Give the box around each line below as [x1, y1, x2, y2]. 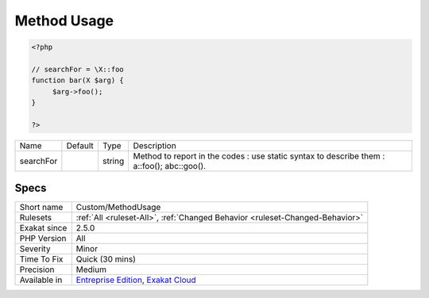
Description [133, 139, 176, 151]
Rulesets [19, 212, 52, 223]
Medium [75, 264, 107, 275]
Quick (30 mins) [75, 254, 137, 265]
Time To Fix [19, 254, 64, 265]
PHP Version [19, 233, 67, 244]
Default [66, 139, 95, 151]
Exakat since [19, 223, 68, 234]
